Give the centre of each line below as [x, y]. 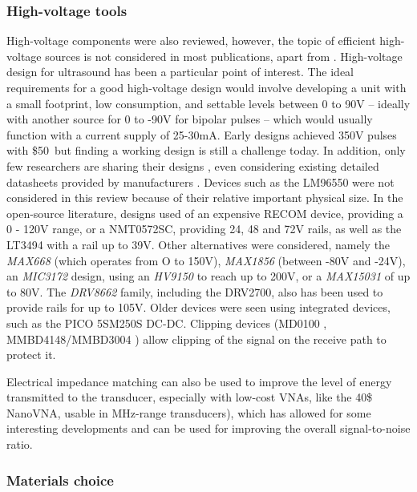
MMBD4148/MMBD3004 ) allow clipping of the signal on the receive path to [196, 339]
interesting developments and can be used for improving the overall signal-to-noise [208, 428]
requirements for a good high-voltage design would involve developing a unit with [206, 87]
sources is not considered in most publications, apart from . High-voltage [224, 56]
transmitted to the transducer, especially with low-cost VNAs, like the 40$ [190, 397]
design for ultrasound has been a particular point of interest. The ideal [180, 72]
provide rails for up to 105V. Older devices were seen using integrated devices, [198, 307]
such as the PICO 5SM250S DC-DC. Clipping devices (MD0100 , [167, 323]
